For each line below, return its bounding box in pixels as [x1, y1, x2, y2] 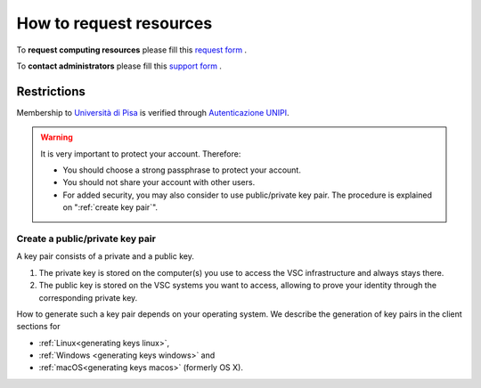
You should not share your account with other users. [62, 177, 256, 188]
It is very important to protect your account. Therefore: [40, 148, 241, 159]
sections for [16, 321, 61, 332]
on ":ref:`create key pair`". [62, 202, 159, 213]
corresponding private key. [38, 292, 138, 303]
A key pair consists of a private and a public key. [16, 251, 195, 262]
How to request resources [16, 13, 213, 33]
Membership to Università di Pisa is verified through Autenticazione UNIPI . [16, 107, 289, 117]
